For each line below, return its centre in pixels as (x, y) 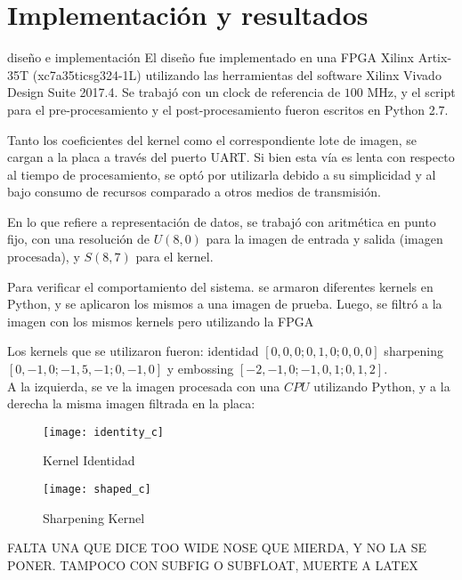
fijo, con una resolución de (78, 239)
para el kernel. (174, 257)
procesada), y (44, 257)
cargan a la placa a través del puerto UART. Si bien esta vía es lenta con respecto (231, 157)
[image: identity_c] (104, 432)
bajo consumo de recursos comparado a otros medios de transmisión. (194, 192)
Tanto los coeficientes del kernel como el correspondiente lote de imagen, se (212, 139)
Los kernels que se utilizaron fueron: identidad (133, 351)
